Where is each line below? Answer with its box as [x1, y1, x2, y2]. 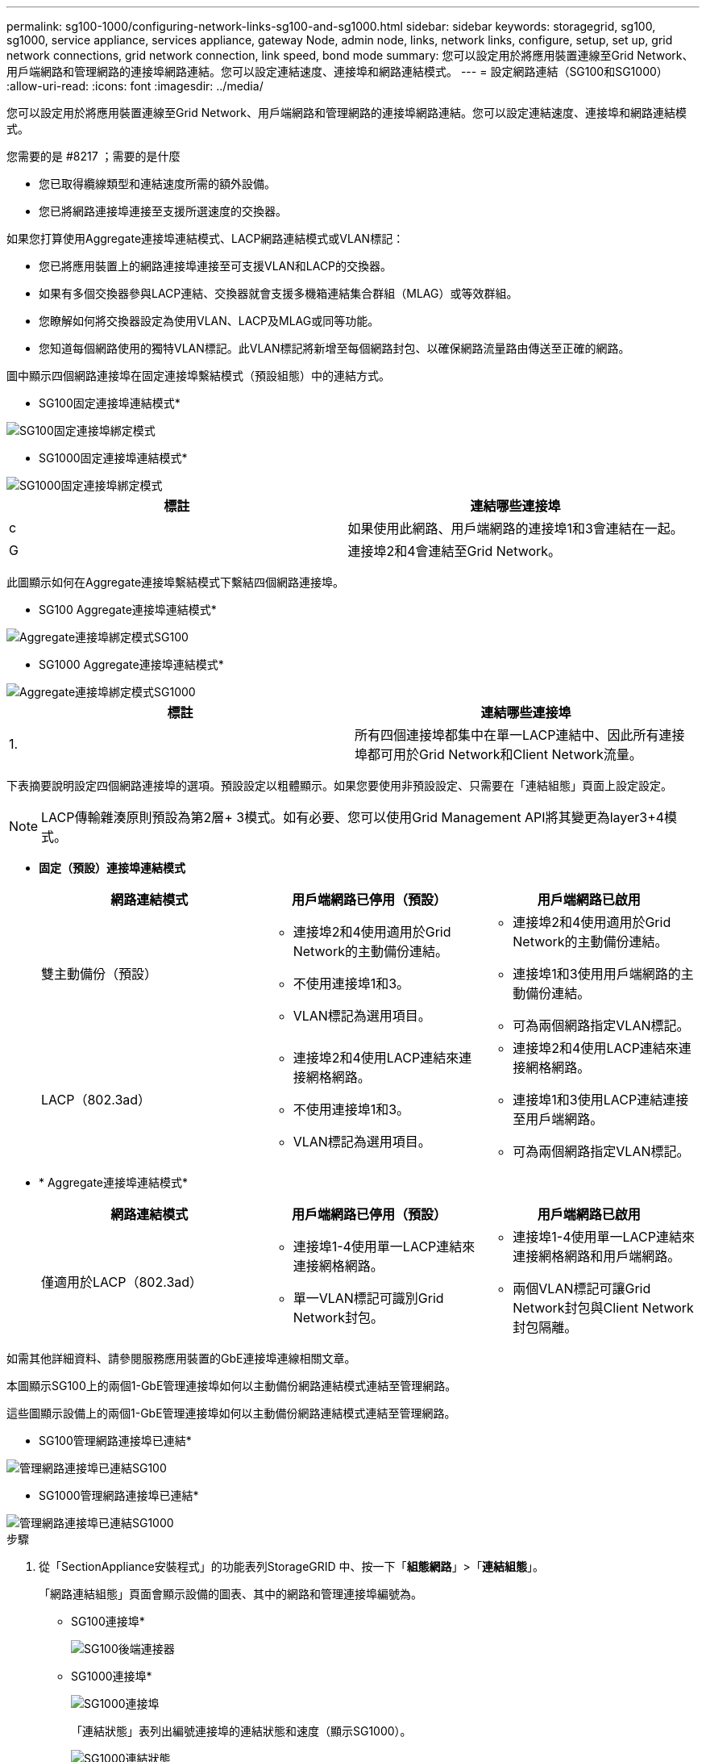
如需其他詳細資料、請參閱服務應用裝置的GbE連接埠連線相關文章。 [6, 1351, 356, 1365]
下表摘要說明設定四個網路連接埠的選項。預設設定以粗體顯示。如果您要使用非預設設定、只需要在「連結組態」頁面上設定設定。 [6, 779, 672, 792]
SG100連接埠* [71, 1614, 145, 1628]
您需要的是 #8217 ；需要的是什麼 [6, 149, 181, 163]
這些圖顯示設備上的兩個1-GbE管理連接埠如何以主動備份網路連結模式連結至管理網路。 [6, 1406, 456, 1420]
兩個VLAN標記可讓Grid [513, 1280, 651, 1296]
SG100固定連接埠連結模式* [39, 396, 181, 410]
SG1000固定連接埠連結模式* [39, 451, 188, 465]
